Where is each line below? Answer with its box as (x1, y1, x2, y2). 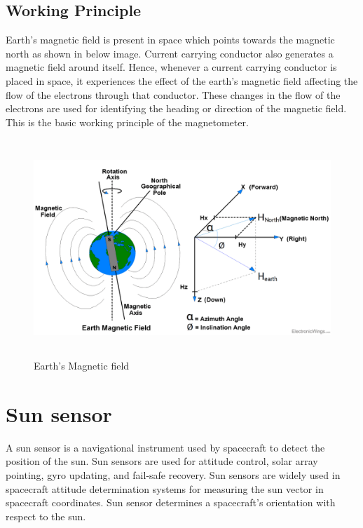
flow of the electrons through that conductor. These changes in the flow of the (6, 87, 341, 102)
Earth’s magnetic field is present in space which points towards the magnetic (6, 32, 335, 47)
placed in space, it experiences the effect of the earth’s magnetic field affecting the (6, 73, 358, 88)
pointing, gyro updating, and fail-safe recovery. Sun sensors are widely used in (6, 467, 341, 482)
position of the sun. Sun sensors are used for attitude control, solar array (6, 454, 318, 468)
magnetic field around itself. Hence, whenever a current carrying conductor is (6, 60, 337, 74)
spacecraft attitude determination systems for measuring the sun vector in (6, 481, 324, 496)
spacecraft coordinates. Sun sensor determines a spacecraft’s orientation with (6, 495, 336, 510)
